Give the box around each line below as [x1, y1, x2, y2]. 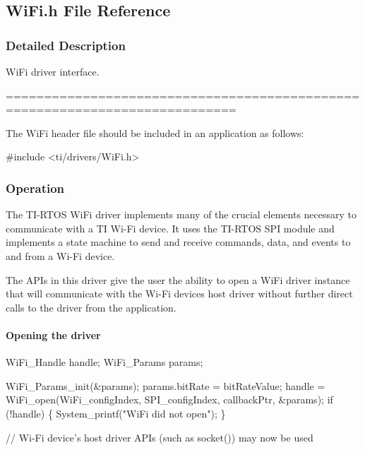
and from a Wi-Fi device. [6, 248, 115, 263]
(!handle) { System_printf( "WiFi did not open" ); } [6, 405, 226, 420]
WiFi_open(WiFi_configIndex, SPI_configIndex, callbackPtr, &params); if [6, 392, 333, 407]
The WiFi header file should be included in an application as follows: [6, 125, 304, 140]
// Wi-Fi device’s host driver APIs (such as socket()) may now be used [6, 430, 313, 444]
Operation [6, 179, 65, 196]
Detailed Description [6, 36, 126, 54]
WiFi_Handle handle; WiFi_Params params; [6, 355, 203, 369]
